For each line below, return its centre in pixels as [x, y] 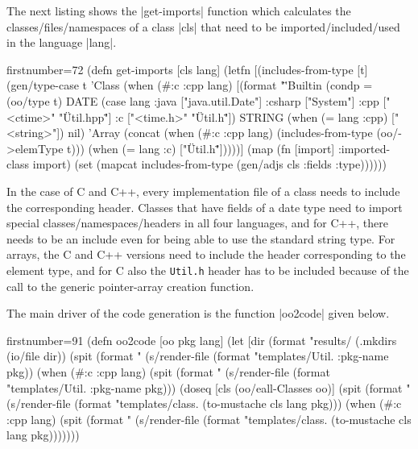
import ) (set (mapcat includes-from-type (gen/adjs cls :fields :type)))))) [209, 164]
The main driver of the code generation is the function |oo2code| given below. [198, 313]
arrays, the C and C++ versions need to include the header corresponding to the [206, 254]
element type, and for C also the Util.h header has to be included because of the [208, 270]
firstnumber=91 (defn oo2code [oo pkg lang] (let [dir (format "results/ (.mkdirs [202, 340]
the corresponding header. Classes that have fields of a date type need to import [205, 207]
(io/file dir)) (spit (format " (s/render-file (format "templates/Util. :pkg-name [198, 356]
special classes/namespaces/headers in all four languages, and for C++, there [198, 223]
